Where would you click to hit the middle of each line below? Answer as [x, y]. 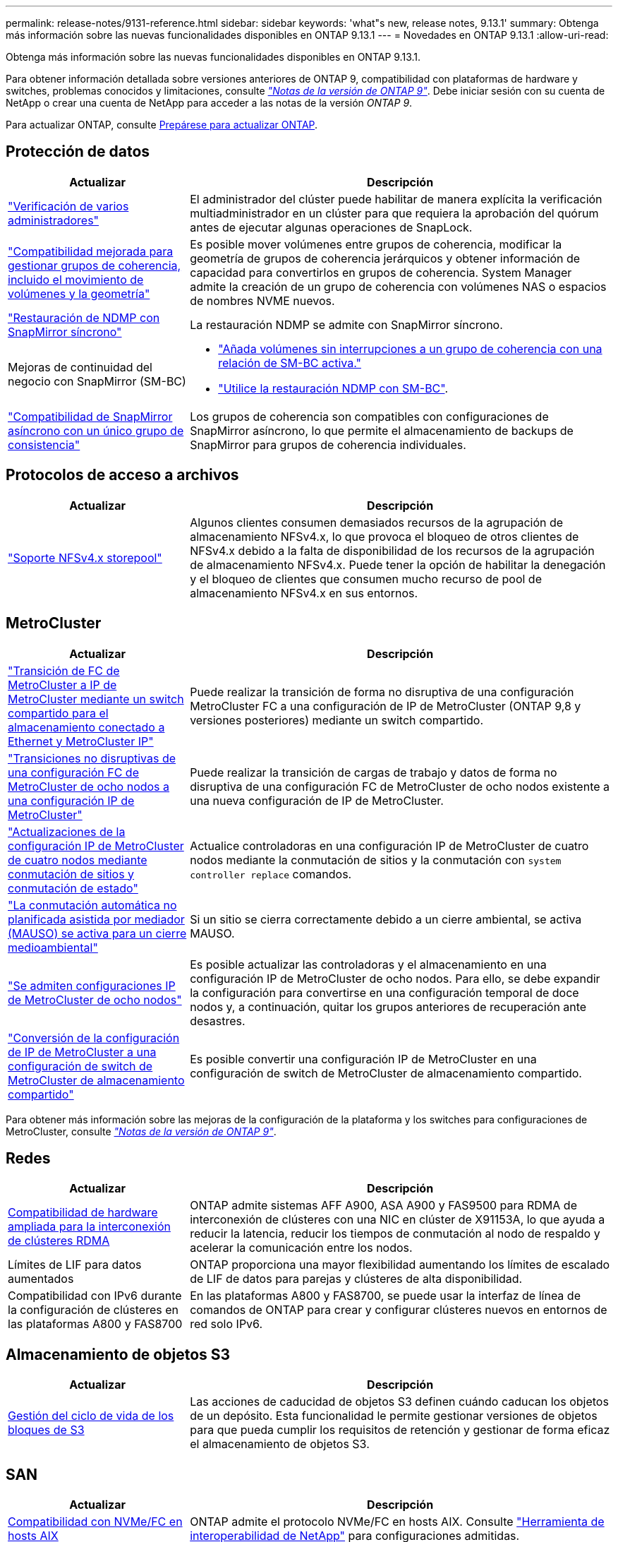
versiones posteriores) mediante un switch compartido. [337, 720]
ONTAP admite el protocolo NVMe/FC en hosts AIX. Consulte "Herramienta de [397, 1522]
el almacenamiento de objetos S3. [280, 1444]
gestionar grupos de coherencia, [95, 265]
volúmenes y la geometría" [79, 293]
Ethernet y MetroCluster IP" [81, 741]
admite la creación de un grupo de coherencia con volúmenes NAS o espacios [398, 286]
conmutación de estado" [73, 888]
